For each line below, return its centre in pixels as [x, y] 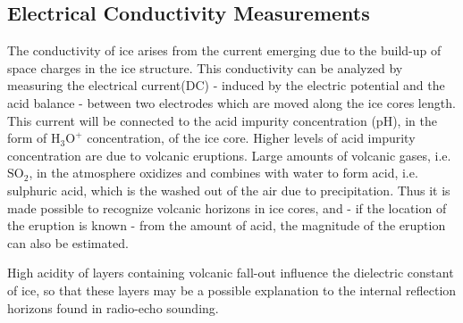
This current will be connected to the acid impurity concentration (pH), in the [222, 120]
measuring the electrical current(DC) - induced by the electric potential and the [226, 85]
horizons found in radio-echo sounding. [113, 307]
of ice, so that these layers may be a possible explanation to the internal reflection [232, 290]
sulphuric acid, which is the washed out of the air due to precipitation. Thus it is [229, 190]
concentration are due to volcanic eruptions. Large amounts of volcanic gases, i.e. [229, 155]
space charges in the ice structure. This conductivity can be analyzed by [205, 67]
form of [27, 138]
